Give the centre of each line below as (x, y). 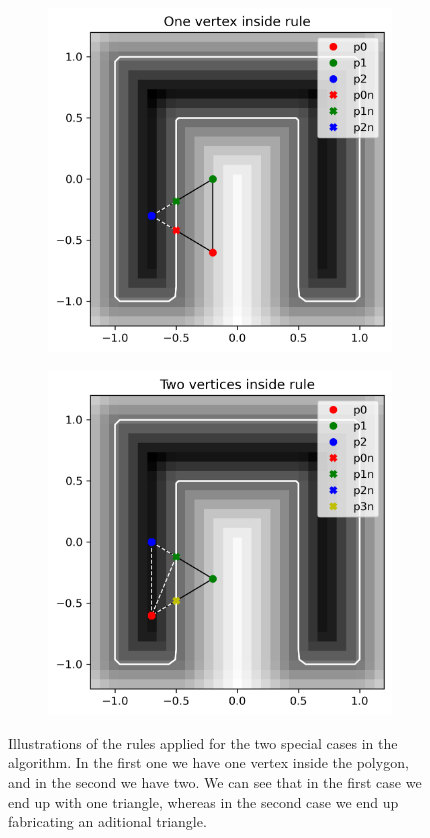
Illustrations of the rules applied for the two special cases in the (203, 742)
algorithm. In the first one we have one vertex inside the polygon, (208, 762)
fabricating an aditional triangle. (107, 821)
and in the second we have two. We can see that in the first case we (215, 782)
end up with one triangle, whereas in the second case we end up (203, 801)
